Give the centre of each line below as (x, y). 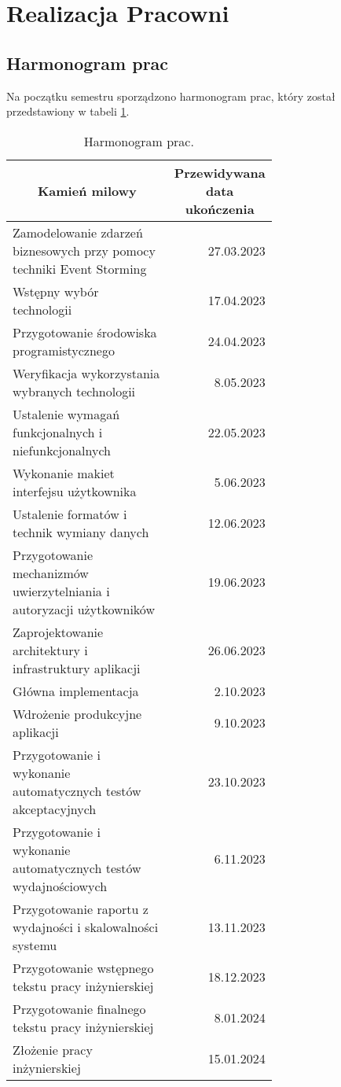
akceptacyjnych (55, 809)
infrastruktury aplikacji (77, 668)
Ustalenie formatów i (70, 514)
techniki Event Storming (80, 268)
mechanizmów (51, 573)
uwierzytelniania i (61, 591)
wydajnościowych (60, 886)
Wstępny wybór (56, 291)
